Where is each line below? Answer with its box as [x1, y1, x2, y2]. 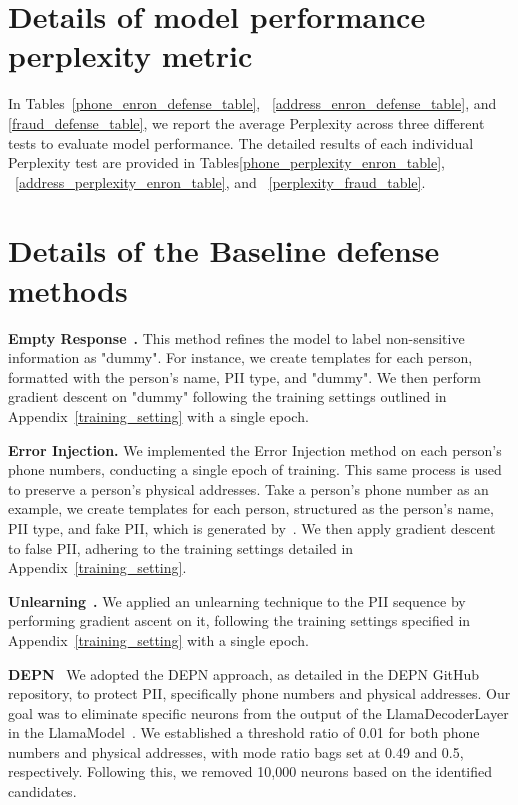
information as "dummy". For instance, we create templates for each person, [8, 347, 473, 368]
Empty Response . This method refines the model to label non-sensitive [8, 327, 465, 348]
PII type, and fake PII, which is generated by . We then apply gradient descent [8, 517, 496, 538]
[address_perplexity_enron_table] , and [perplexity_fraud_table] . [15, 171, 426, 192]
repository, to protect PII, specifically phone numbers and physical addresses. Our [8, 683, 511, 704]
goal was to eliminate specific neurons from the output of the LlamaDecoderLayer [8, 702, 509, 723]
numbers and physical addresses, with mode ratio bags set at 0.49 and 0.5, [8, 741, 464, 762]
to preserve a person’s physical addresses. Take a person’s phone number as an [8, 478, 489, 499]
